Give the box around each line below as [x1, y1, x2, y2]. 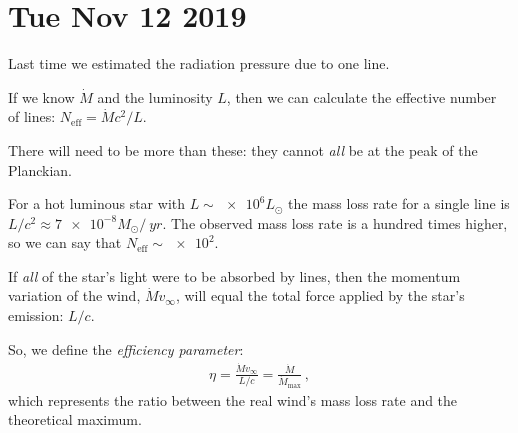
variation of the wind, [8, 285, 141, 306]
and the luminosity [97, 86, 213, 107]
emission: [8, 305, 64, 326]
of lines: [8, 106, 56, 127]
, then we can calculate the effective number [226, 86, 497, 107]
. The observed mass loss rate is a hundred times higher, [162, 212, 508, 233]
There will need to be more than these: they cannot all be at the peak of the [8, 139, 478, 160]
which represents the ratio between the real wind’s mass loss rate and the [8, 389, 458, 410]
